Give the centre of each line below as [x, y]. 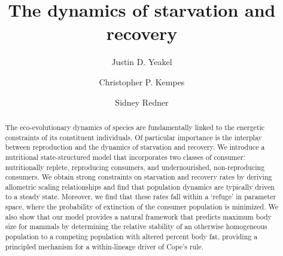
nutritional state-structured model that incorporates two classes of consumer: [125, 157]
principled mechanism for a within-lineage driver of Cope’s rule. [104, 246]
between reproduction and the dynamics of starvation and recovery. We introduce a [135, 147]
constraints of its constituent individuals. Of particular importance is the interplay [133, 137]
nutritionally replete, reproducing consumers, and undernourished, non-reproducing [135, 167]
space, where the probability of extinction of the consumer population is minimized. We [141, 207]
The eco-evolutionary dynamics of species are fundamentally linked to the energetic [135, 127]
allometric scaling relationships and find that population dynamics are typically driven [140, 186]
